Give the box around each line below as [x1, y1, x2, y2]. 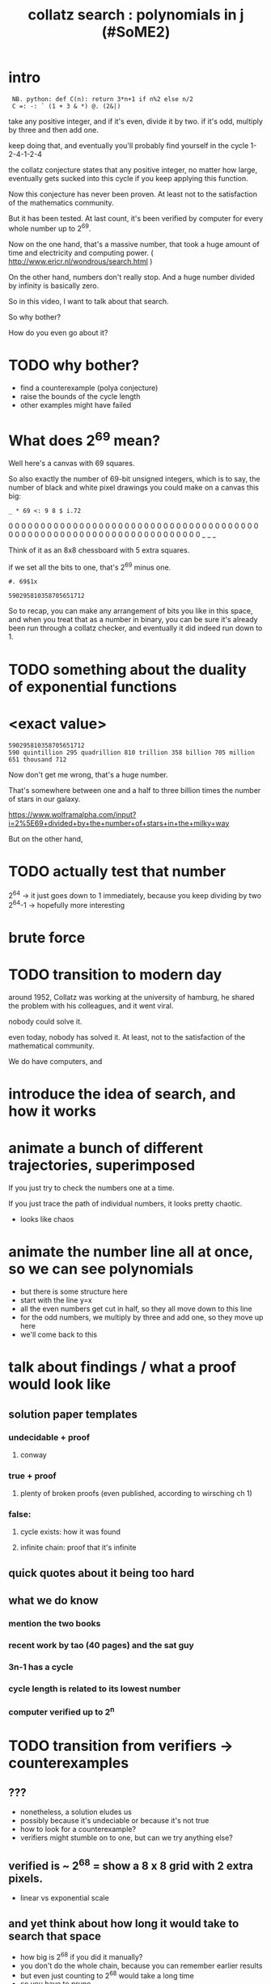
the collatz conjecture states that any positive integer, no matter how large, [8, 164, 258, 175]
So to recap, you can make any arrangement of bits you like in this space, [8, 606, 253, 616]
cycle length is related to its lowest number [8, 1683, 181, 1694]
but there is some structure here [19, 1287, 128, 1296]
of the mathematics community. [8, 197, 115, 207]
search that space [8, 1929, 102, 1943]
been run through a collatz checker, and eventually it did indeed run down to [8, 623, 263, 633]
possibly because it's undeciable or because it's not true [19, 1816, 210, 1825]
